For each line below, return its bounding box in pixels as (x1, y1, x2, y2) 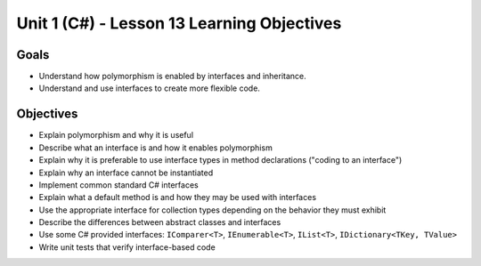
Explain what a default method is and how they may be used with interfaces (38, 192, 316, 203)
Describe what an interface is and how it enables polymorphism (38, 142, 273, 153)
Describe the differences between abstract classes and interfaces (38, 217, 281, 228)
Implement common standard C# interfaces (38, 179, 200, 190)
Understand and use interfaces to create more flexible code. (38, 83, 260, 93)
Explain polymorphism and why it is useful (38, 130, 194, 141)
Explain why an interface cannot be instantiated (38, 167, 214, 178)
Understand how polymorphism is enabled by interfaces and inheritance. (38, 71, 306, 82)
